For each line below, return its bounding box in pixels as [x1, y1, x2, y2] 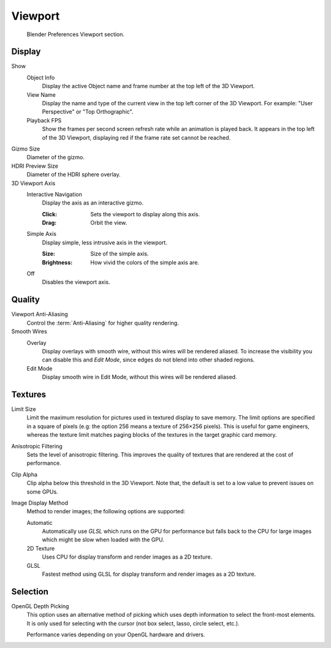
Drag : [42, 219, 57, 227]
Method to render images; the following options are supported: [26, 508, 186, 515]
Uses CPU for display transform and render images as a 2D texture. [42, 553, 213, 560]
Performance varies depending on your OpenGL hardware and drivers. [26, 631, 205, 638]
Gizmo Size [11, 145, 40, 153]
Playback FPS [26, 116, 62, 124]
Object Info [26, 73, 55, 81]
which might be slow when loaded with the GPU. [42, 536, 165, 543]
